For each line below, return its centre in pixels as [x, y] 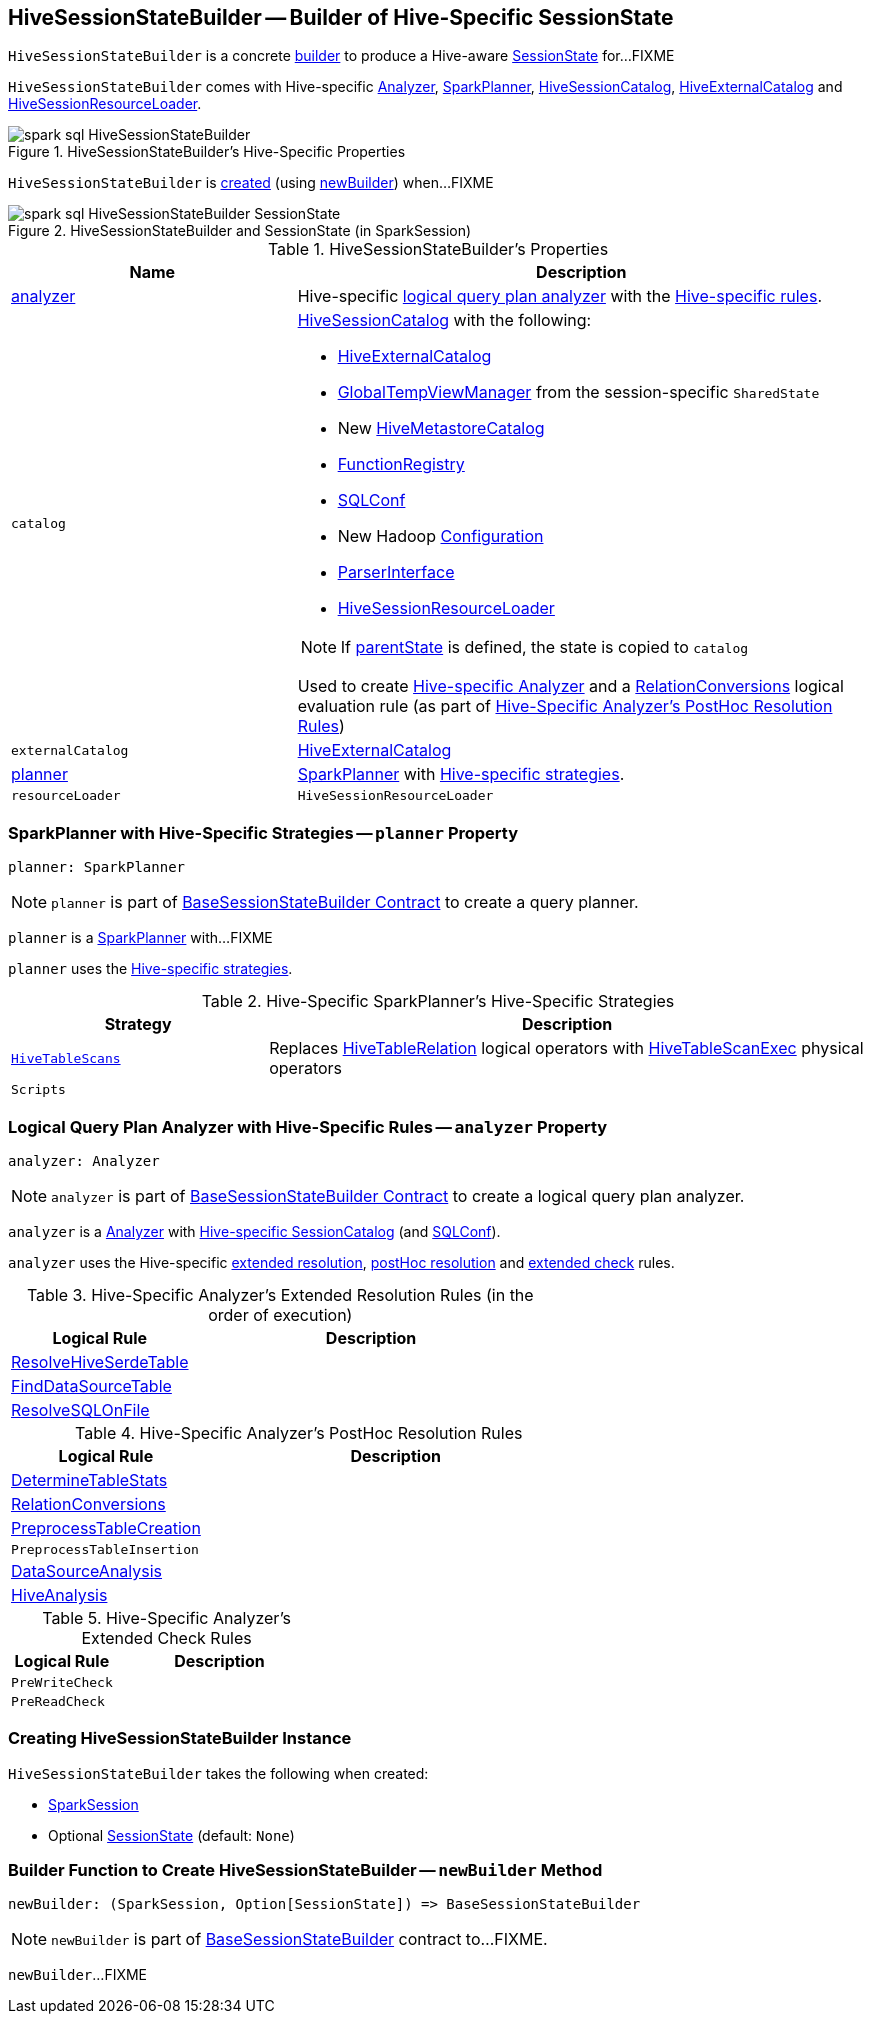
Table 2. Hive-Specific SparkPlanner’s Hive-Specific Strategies [438, 1001]
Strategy [138, 1024]
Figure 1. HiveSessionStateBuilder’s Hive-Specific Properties [207, 152]
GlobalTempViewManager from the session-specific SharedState [578, 392]
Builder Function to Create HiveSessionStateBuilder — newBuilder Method [305, 1870]
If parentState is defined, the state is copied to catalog [544, 647]
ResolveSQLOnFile [80, 1409]
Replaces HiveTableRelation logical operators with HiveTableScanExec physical [566, 1048]
